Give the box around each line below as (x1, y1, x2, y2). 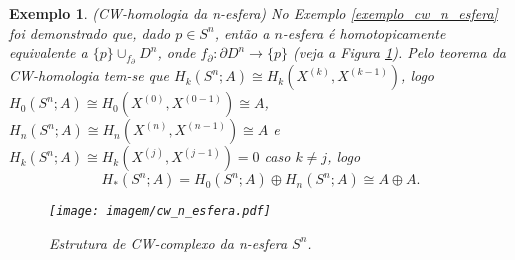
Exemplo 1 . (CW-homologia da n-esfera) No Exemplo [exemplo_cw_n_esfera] (9, 3, 498, 23)
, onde (157, 42, 196, 63)
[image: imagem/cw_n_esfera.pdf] (49, 204, 271, 219)
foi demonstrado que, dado (9, 22, 171, 43)
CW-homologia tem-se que (9, 65, 169, 86)
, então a (214, 22, 270, 43)
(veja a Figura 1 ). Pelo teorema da (293, 42, 506, 63)
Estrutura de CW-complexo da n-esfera (49, 232, 288, 253)
